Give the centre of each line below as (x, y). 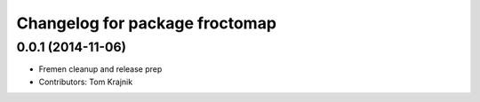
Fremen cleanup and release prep (100, 69)
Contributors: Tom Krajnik (86, 82)
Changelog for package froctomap (147, 23)
